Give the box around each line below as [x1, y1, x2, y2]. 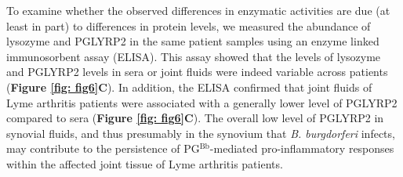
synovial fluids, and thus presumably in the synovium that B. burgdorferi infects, [6, 125, 395, 141]
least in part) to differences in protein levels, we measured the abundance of [6, 17, 371, 34]
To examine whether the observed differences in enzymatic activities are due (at [6, 2, 390, 18]
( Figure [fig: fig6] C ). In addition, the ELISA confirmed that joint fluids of [6, 78, 372, 95]
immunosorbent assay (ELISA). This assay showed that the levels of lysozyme [6, 48, 381, 64]
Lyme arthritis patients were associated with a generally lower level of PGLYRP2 [6, 94, 398, 110]
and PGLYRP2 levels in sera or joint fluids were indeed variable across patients [6, 63, 388, 80]
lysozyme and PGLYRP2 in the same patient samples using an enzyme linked [6, 33, 379, 49]
